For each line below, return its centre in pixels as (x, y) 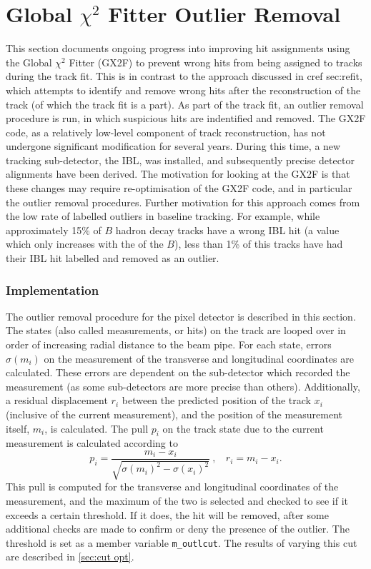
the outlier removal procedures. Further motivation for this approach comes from (183, 202)
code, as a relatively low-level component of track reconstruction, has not (166, 132)
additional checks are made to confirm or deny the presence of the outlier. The (178, 529)
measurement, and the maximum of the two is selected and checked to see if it (177, 501)
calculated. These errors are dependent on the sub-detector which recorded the (178, 372)
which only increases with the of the (85, 244)
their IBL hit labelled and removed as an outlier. (113, 258)
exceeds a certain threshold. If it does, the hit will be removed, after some (167, 514)
